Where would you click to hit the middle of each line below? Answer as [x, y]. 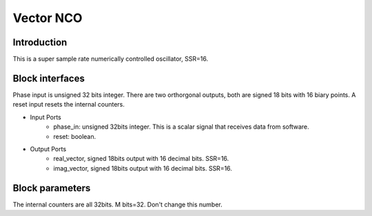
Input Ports [45, 117]
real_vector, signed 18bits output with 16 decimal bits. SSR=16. [141, 159]
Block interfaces [49, 78]
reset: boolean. [75, 136]
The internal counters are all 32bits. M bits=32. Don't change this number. [118, 204]
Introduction [40, 42]
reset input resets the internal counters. [69, 105]
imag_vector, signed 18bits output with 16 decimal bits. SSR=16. [143, 168]
